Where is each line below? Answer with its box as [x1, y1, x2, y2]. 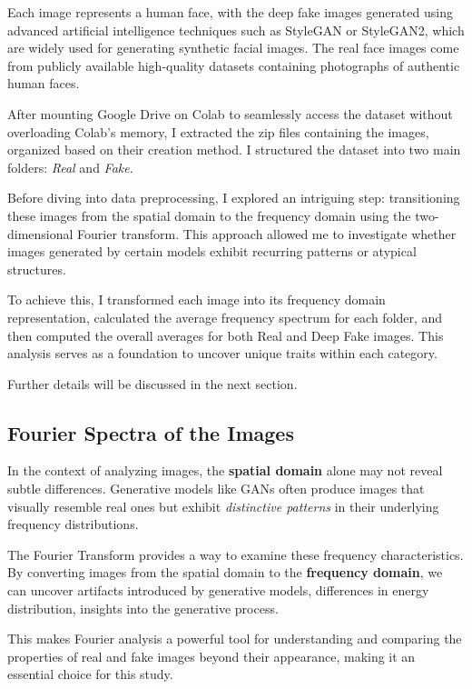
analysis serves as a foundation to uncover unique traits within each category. [7, 344, 438, 363]
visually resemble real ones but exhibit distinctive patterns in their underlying [7, 496, 439, 515]
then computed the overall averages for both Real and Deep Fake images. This [7, 325, 444, 344]
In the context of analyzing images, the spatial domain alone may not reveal [7, 461, 443, 480]
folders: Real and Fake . [7, 157, 133, 176]
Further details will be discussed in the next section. [7, 374, 298, 393]
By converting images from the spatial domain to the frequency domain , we [7, 563, 443, 582]
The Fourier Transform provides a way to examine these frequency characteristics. [7, 544, 464, 564]
